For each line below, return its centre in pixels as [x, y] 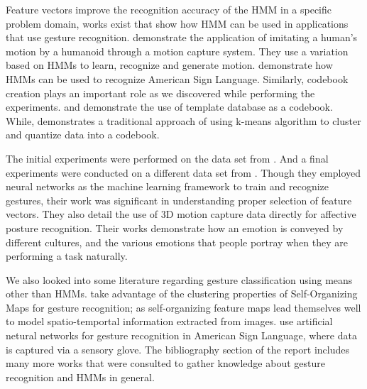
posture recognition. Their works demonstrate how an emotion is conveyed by [175, 228]
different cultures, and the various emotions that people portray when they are [177, 242]
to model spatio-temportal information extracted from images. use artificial [169, 321]
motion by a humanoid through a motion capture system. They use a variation [177, 51]
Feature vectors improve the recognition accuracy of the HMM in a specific [169, 9]
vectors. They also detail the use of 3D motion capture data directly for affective [181, 214]
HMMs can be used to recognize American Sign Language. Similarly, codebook [177, 78]
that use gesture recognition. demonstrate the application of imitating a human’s [182, 37]
